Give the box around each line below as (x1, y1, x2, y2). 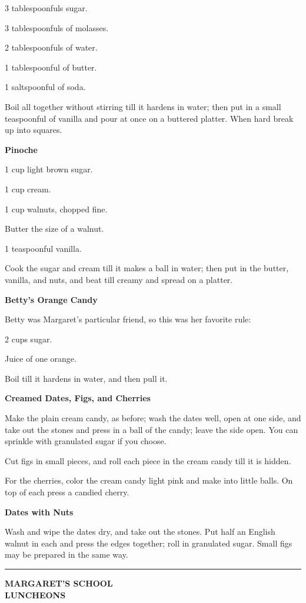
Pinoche (5, 143, 38, 155)
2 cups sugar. (5, 332, 52, 345)
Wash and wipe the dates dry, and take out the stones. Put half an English (5, 525, 275, 538)
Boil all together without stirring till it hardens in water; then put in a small (5, 100, 281, 112)
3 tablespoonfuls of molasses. (5, 21, 109, 34)
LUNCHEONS (5, 588, 66, 601)
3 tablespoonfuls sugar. (5, 2, 88, 14)
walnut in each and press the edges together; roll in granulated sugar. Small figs (5, 537, 292, 549)
